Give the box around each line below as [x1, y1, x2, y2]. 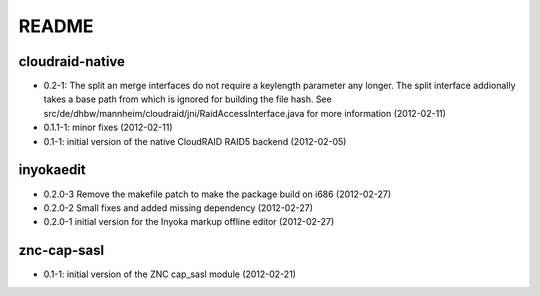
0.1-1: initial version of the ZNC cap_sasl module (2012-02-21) [43, 268, 297, 280]
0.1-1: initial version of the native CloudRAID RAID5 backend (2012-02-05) [43, 135, 347, 147]
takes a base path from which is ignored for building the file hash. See [43, 93, 332, 105]
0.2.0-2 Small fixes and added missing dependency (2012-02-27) [43, 201, 314, 214]
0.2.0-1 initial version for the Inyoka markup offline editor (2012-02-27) [43, 216, 335, 228]
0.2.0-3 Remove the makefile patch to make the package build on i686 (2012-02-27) [43, 188, 392, 200]
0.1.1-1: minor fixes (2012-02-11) [43, 121, 173, 134]
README [18, 15, 94, 37]
